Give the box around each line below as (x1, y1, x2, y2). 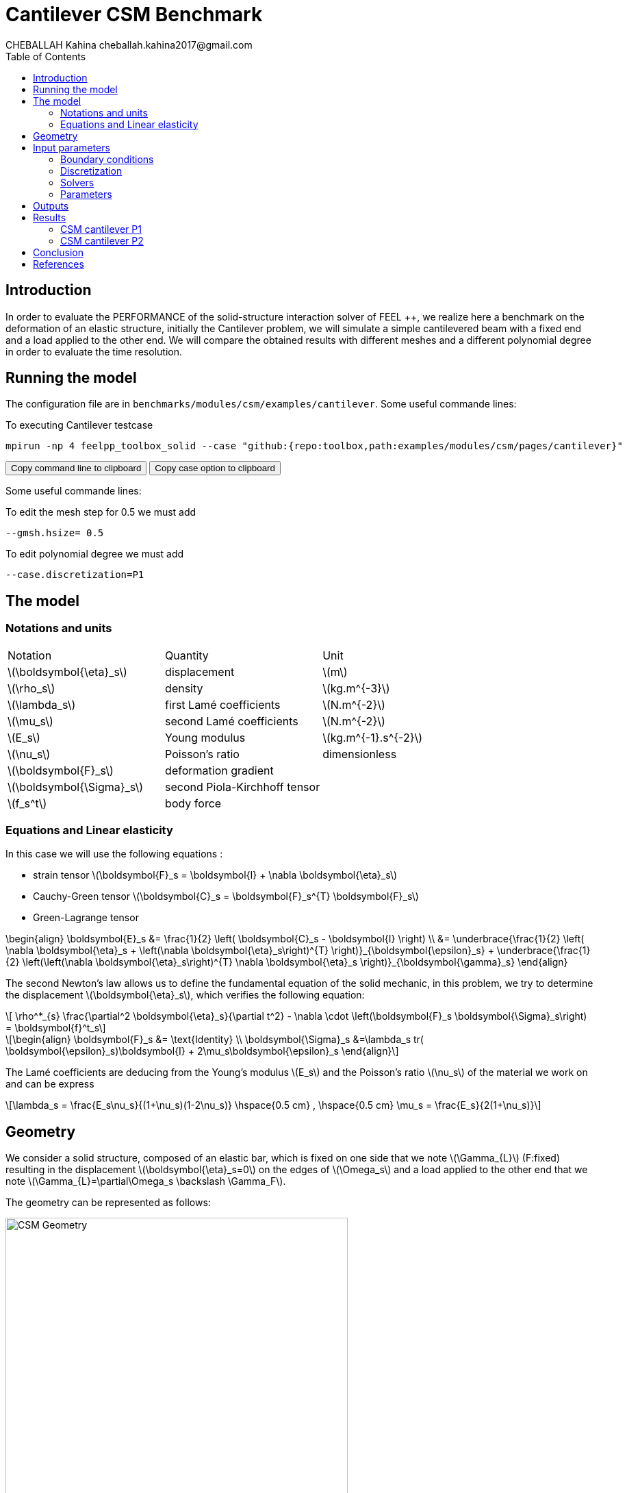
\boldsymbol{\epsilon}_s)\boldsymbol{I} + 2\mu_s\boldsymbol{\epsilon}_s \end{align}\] (5, 1045, 399, 1057)
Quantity (165, 648, 209, 662)
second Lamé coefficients (165, 714, 298, 728)
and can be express (5, 1078, 94, 1090)
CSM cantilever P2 (60, 234, 144, 247)
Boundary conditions (60, 153, 154, 165)
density (165, 681, 203, 695)
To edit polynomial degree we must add (5, 548, 184, 560)
